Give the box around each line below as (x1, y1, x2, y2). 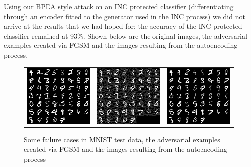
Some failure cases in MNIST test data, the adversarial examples (24, 134, 220, 144)
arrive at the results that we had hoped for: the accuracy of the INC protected (4, 21, 242, 31)
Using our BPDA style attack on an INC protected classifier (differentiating (4, 1, 234, 11)
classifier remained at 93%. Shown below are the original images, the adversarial (4, 30, 247, 41)
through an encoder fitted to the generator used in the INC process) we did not (4, 11, 245, 21)
